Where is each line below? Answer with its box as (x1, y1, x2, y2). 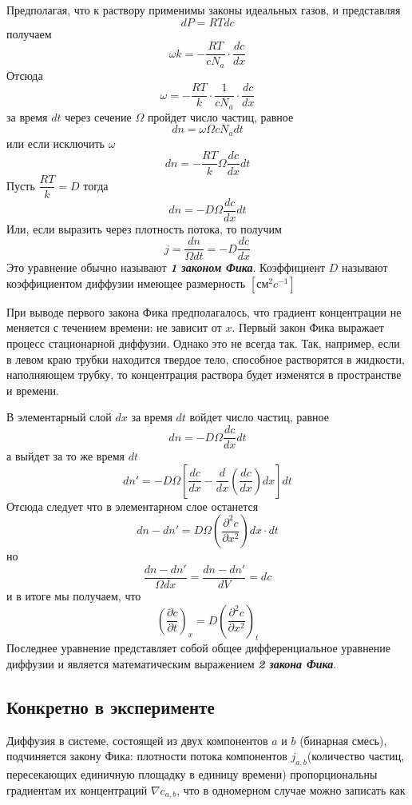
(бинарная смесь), (299, 731, 387, 748)
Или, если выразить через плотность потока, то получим (6, 220, 282, 237)
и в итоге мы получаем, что (6, 587, 141, 604)
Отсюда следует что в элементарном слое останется (6, 497, 259, 514)
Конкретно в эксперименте (6, 694, 215, 719)
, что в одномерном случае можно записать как (176, 781, 406, 798)
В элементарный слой (6, 408, 112, 425)
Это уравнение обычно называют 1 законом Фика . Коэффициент (6, 259, 326, 276)
